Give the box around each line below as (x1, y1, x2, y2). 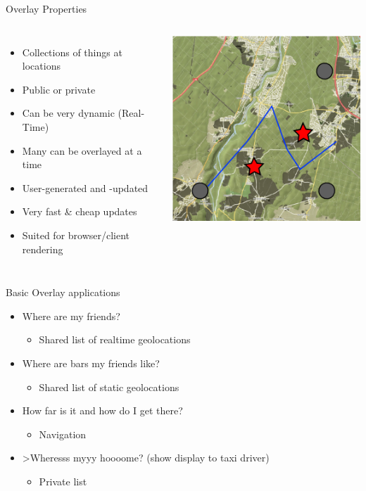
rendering (22, 241, 63, 256)
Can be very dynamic (22, 106, 115, 120)
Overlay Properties (6, 1, 87, 15)
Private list (39, 473, 87, 488)
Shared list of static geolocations (39, 379, 179, 394)
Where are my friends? (22, 308, 120, 323)
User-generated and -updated (22, 180, 149, 195)
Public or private (22, 82, 96, 96)
